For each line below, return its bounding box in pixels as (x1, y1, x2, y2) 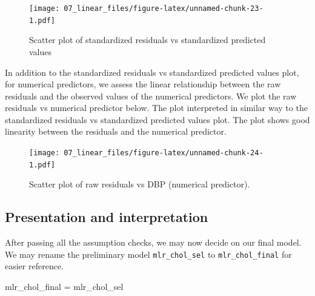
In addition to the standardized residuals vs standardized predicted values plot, (5, 66, 299, 78)
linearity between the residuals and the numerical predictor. (5, 125, 227, 138)
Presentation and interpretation (5, 207, 208, 226)
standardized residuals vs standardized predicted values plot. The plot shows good (5, 113, 310, 126)
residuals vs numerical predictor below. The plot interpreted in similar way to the (5, 101, 308, 114)
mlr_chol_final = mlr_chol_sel (5, 280, 124, 293)
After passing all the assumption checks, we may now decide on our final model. (5, 236, 302, 249)
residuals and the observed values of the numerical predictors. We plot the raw (5, 89, 297, 102)
